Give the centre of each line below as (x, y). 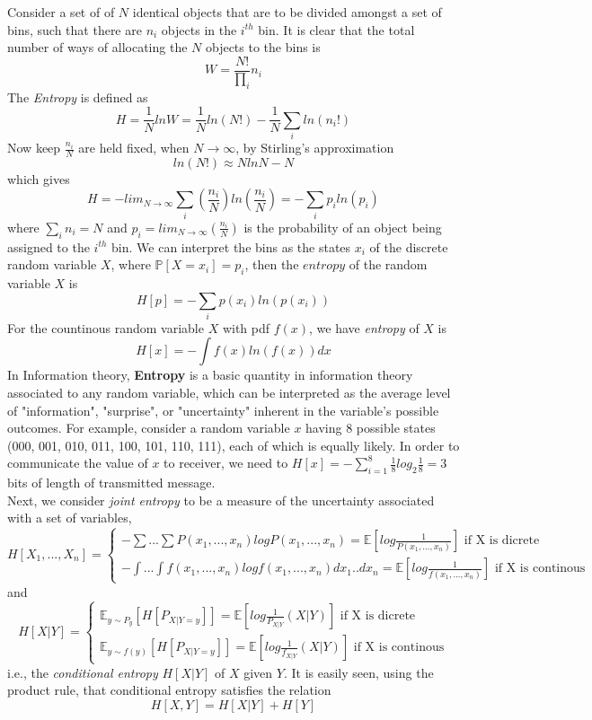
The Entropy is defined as (78, 97)
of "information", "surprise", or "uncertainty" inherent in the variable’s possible (223, 410)
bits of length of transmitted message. (111, 483)
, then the (272, 264)
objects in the (199, 29)
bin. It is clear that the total (336, 29)
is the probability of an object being (343, 227)
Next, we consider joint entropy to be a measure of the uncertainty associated (221, 500)
